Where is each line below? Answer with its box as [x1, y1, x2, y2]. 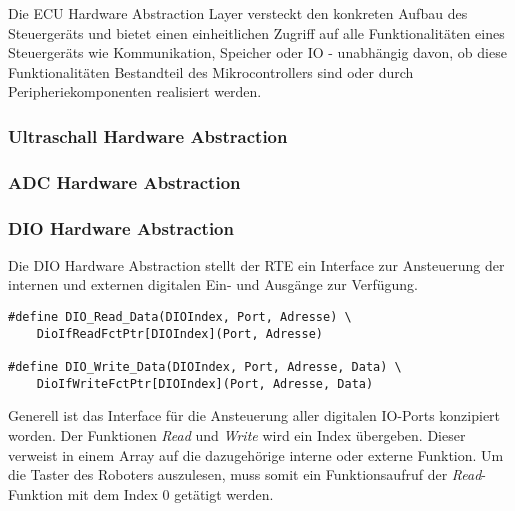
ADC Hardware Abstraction [8, 169, 241, 194]
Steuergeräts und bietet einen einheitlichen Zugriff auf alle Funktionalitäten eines [8, 22, 505, 43]
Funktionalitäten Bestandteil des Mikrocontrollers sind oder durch [8, 61, 414, 82]
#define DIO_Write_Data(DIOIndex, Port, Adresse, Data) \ [8, 360, 402, 375]
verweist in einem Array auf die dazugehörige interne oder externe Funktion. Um [8, 444, 504, 465]
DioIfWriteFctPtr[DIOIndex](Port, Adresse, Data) [36, 376, 374, 391]
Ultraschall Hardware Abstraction [8, 123, 288, 148]
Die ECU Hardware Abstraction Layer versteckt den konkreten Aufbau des [8, 3, 468, 23]
